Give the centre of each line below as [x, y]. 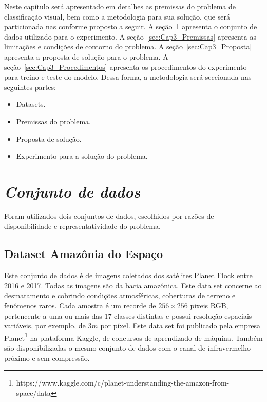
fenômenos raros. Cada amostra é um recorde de [80, 306]
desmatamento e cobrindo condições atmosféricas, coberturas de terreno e [120, 295]
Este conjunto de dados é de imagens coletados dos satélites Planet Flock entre [128, 275]
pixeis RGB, [209, 306]
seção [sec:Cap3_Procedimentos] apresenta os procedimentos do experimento [126, 67]
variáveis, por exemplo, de [45, 326]
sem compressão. [64, 358]
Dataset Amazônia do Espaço [84, 254]
